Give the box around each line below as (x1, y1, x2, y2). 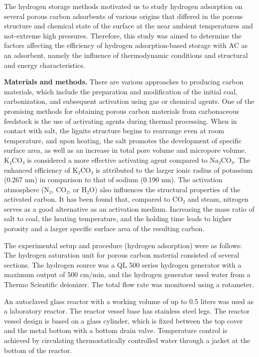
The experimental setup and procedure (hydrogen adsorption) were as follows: (4, 240, 242, 250)
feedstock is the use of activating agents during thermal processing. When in (4, 115, 237, 126)
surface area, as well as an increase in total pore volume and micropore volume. (4, 145, 247, 155)
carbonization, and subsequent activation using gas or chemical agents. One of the (4, 96, 255, 106)
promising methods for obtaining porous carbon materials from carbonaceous (4, 105, 240, 116)
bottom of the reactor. (4, 345, 72, 355)
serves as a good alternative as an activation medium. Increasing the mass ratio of (4, 203, 255, 214)
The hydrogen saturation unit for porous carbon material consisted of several (4, 250, 240, 260)
